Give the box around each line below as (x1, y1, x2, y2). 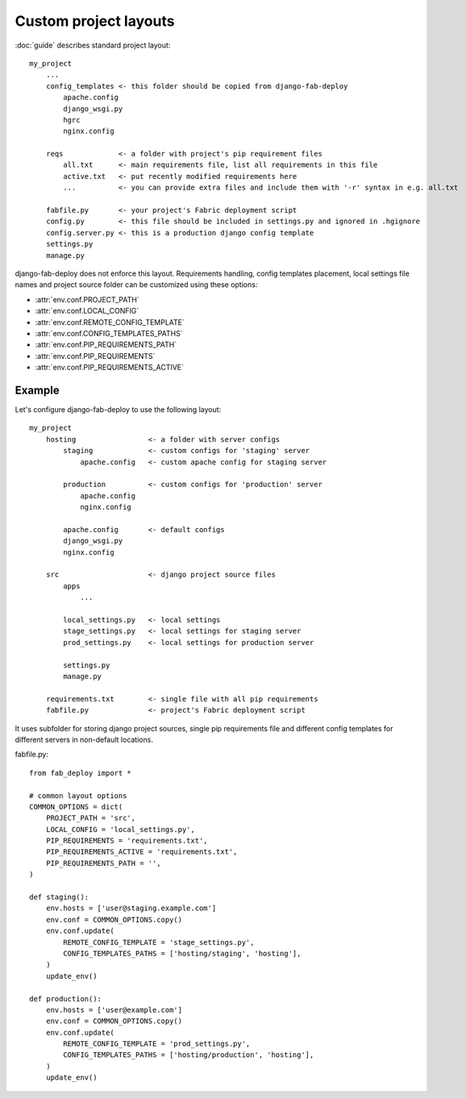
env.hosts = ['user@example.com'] (45, 1005, 183, 1014)
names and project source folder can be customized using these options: (15, 280, 258, 289)
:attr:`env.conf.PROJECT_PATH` (35, 294, 140, 304)
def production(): (29, 994, 102, 1003)
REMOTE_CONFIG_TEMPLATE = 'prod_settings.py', (63, 1039, 251, 1048)
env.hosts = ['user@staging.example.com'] (45, 904, 217, 913)
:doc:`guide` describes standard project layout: (15, 40, 171, 50)
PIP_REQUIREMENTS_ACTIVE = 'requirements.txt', (45, 847, 238, 856)
